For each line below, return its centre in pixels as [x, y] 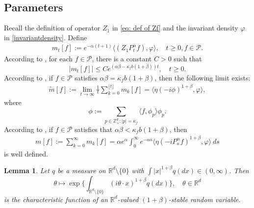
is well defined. [26, 153]
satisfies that [93, 129]
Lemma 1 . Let [27, 170]
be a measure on [82, 170]
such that [188, 59]
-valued [128, 199]
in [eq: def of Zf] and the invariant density [175, 28]
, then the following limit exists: [203, 77]
